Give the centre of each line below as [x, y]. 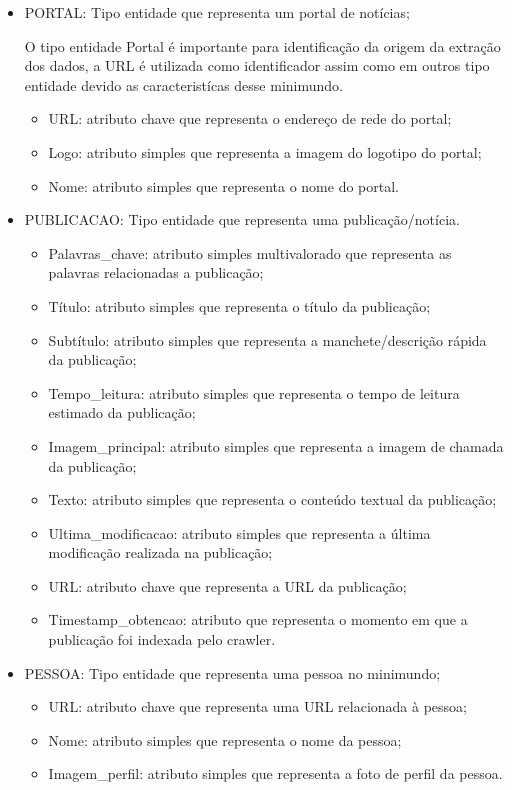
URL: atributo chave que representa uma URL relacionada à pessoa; [258, 706]
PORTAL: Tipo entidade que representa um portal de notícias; [217, 12]
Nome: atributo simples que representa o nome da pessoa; [225, 739]
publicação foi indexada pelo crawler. [162, 639]
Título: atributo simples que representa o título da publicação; [239, 305]
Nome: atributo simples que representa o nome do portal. [223, 185]
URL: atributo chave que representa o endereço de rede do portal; [250, 118]
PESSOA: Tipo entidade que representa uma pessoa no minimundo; [232, 672]
